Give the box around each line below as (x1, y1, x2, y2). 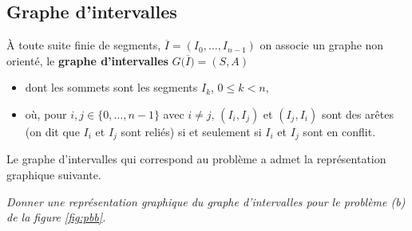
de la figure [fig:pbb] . (6, 209, 106, 225)
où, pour (25, 105, 67, 122)
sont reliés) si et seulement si (121, 123, 262, 139)
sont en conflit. (303, 123, 376, 139)
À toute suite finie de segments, (6, 37, 161, 53)
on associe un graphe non (259, 37, 384, 53)
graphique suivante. (6, 166, 101, 183)
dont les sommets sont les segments (25, 79, 198, 96)
